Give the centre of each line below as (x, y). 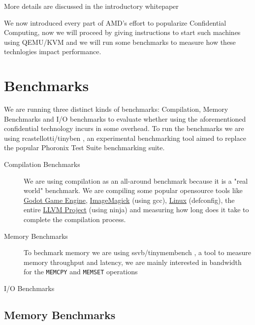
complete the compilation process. (75, 219)
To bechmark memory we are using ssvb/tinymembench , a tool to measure (138, 252)
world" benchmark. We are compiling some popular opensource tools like (133, 190)
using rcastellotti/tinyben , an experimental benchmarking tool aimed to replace (125, 138)
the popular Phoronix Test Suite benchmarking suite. (84, 147)
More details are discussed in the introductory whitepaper (91, 6)
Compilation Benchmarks (42, 164)
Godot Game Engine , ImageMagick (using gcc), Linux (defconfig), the (129, 200)
